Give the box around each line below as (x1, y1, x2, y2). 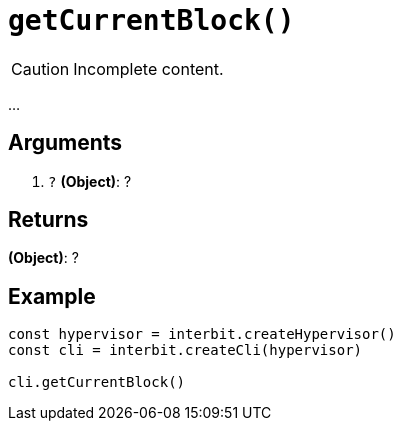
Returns (8, 207, 89, 233)
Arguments (8, 130, 123, 156)
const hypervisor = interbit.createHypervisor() (8, 326, 396, 343)
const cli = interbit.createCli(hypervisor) (8, 342, 363, 359)
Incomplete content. (73, 58, 224, 79)
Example (8, 283, 96, 309)
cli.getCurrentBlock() (8, 374, 186, 391)
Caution (11, 58, 70, 79)
